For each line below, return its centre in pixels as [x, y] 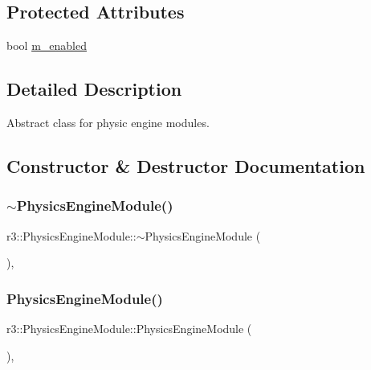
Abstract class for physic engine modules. [108, 122]
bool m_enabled [47, 45]
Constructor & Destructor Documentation [186, 165]
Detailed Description [94, 89]
